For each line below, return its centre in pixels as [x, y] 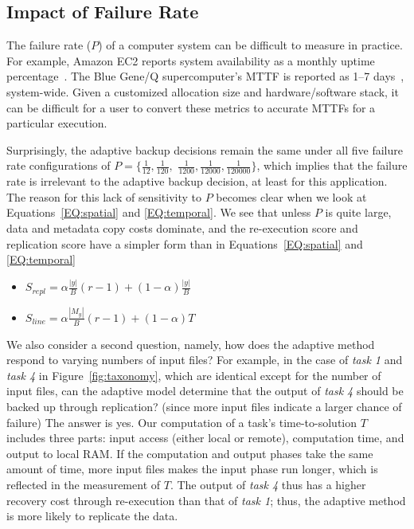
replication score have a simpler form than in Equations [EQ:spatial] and [185, 243]
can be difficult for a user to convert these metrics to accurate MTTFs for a [191, 107]
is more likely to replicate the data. [92, 516]
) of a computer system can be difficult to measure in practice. [250, 45]
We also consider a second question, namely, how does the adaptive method [191, 344]
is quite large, [358, 212]
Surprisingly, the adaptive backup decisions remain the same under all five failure [205, 149]
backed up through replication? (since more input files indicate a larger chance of [204, 407]
